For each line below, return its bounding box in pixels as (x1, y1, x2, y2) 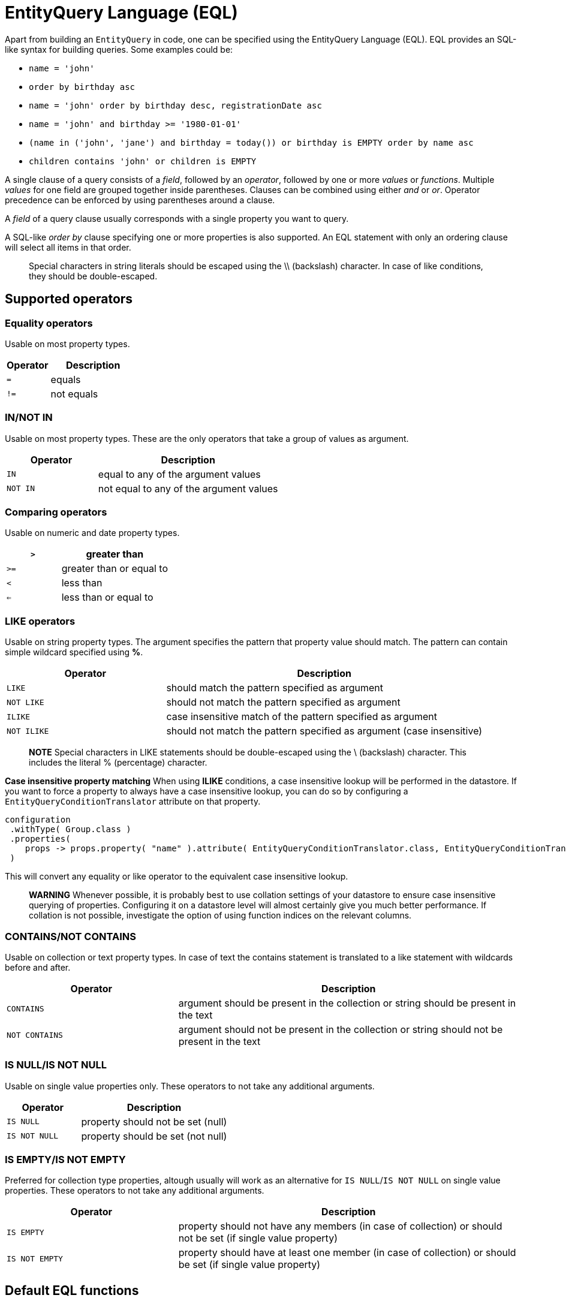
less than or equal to (61, 591, 153, 604)
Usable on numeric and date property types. (5, 528, 180, 538)
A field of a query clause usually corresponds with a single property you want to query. (5, 213, 349, 224)
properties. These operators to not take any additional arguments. (5, 1185, 264, 1196)
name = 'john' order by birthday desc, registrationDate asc (29, 100, 322, 110)
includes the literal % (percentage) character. (29, 757, 207, 768)
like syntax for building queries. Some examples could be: (5, 44, 233, 55)
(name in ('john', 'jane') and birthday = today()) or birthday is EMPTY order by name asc (29, 137, 474, 147)
